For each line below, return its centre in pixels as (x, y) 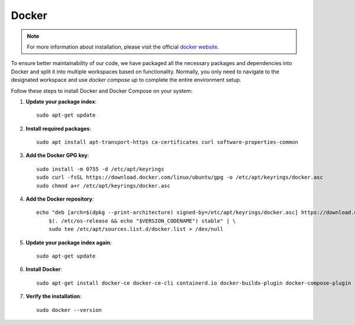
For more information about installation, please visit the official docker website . (123, 47)
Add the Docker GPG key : (57, 155)
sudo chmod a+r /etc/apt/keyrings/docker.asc (104, 186)
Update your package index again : (69, 242)
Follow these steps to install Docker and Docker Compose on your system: (101, 91)
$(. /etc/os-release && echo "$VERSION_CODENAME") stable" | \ (142, 221)
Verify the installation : (54, 297)
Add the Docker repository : (60, 199)
